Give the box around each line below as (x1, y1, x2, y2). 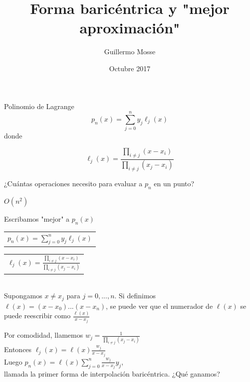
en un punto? (154, 178, 195, 189)
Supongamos (4, 290, 42, 301)
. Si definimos (114, 290, 156, 301)
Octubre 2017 (109, 63, 151, 73)
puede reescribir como (4, 310, 71, 321)
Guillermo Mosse (104, 46, 156, 57)
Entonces (4, 344, 32, 355)
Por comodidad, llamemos (4, 330, 83, 340)
